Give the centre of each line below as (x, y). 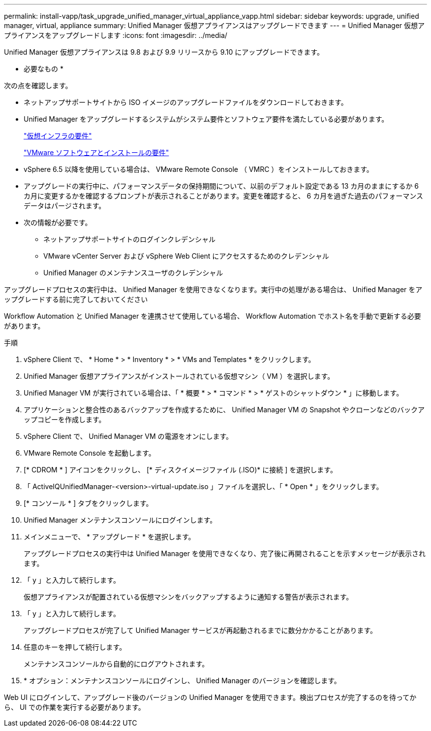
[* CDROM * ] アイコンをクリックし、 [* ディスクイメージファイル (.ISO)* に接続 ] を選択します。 (180, 470)
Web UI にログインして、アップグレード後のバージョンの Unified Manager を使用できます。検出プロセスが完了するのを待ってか (210, 697)
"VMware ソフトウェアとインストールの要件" (96, 152)
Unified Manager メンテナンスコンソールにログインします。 (120, 520)
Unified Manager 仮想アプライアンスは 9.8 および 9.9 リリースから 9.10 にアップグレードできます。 (164, 52)
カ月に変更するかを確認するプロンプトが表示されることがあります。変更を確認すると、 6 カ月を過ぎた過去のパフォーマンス (223, 196)
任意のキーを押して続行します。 (75, 647)
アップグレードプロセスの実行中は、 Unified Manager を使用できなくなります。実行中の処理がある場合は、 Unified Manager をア (213, 289)
